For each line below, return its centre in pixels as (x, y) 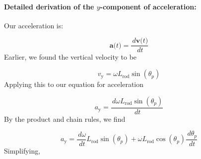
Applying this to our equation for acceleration (74, 84)
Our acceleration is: (34, 25)
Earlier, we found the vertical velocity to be (70, 57)
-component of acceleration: (148, 6)
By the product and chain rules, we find (65, 119)
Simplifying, (22, 150)
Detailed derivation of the (49, 6)
